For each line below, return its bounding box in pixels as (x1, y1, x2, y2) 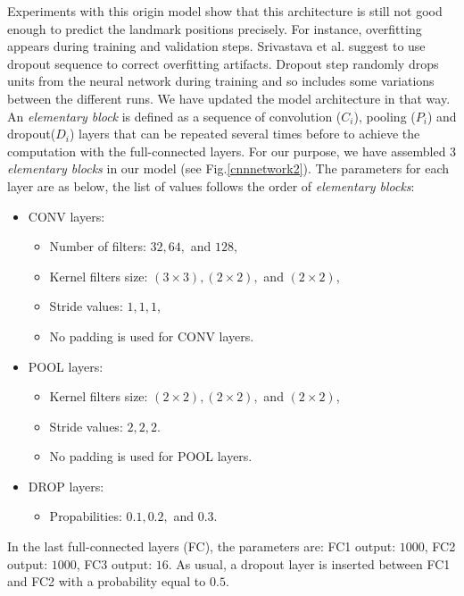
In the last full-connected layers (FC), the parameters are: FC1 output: (7, 537, 396, 556)
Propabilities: (49, 507, 122, 525)
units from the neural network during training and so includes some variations (7, 71, 435, 90)
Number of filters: (49, 237, 146, 256)
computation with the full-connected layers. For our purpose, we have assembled (7, 141, 446, 160)
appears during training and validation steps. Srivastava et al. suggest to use (7, 37, 426, 55)
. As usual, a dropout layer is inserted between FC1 (168, 554, 451, 573)
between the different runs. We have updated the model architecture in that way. (7, 88, 451, 107)
